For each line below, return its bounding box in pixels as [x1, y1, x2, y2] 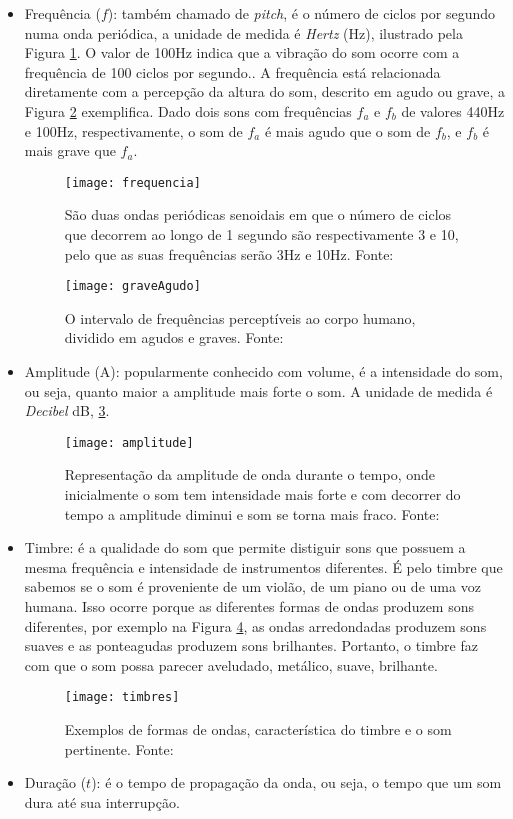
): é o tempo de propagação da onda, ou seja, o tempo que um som [91, 772, 502, 793]
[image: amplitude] [64, 435, 194, 450]
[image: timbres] [64, 690, 180, 705]
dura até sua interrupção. [24, 791, 180, 812]
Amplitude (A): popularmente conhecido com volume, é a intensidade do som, [24, 361, 503, 382]
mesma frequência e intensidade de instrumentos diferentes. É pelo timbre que [24, 556, 503, 577]
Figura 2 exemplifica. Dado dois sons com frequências [24, 100, 352, 121]
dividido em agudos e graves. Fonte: [64, 327, 284, 348]
